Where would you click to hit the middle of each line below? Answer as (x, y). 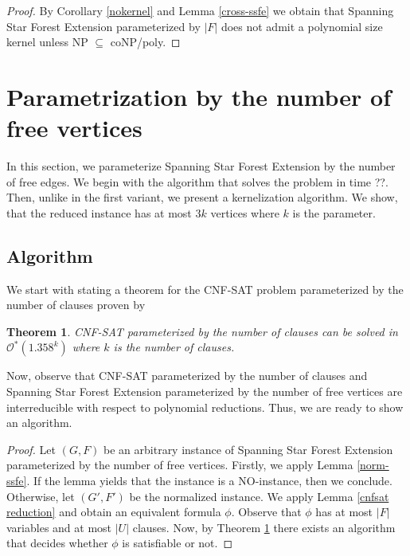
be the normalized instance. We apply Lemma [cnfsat (259, 496)
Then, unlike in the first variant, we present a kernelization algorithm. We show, (202, 197)
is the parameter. (334, 212)
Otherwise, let (41, 496)
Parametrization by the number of (199, 96)
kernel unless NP (47, 42)
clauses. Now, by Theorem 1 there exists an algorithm (264, 527)
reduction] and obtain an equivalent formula (114, 512)
